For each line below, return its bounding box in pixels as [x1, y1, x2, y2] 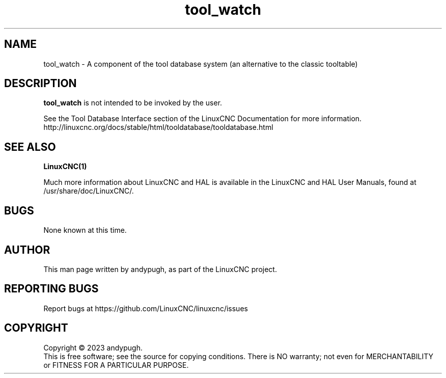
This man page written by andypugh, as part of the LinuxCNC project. [43, 264, 277, 274]
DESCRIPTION [4, 77, 77, 90]
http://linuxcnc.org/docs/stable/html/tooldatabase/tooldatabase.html [43, 123, 273, 132]
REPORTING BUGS [4, 282, 99, 295]
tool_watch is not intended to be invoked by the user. [43, 98, 222, 107]
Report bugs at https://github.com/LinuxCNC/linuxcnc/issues [43, 304, 248, 313]
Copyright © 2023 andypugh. [43, 343, 143, 352]
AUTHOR [4, 243, 50, 256]
